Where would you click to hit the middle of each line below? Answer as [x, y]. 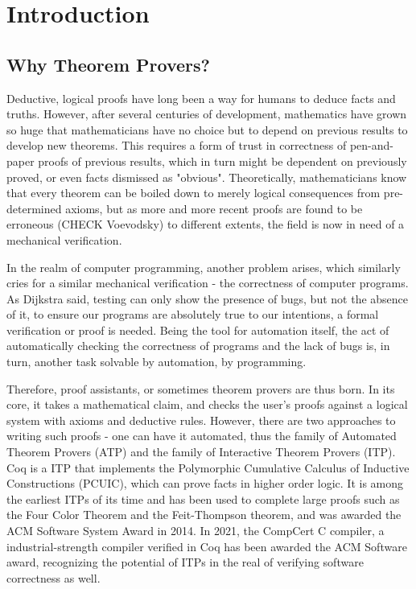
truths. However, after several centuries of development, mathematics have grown [207, 114]
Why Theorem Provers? [108, 64]
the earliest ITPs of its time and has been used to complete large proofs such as [203, 498]
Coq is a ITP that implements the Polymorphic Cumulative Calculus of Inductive [208, 467]
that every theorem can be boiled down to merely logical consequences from [194, 193]
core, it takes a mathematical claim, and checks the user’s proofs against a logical [207, 404]
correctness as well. [54, 577]
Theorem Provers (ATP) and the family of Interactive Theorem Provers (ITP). [201, 452]
